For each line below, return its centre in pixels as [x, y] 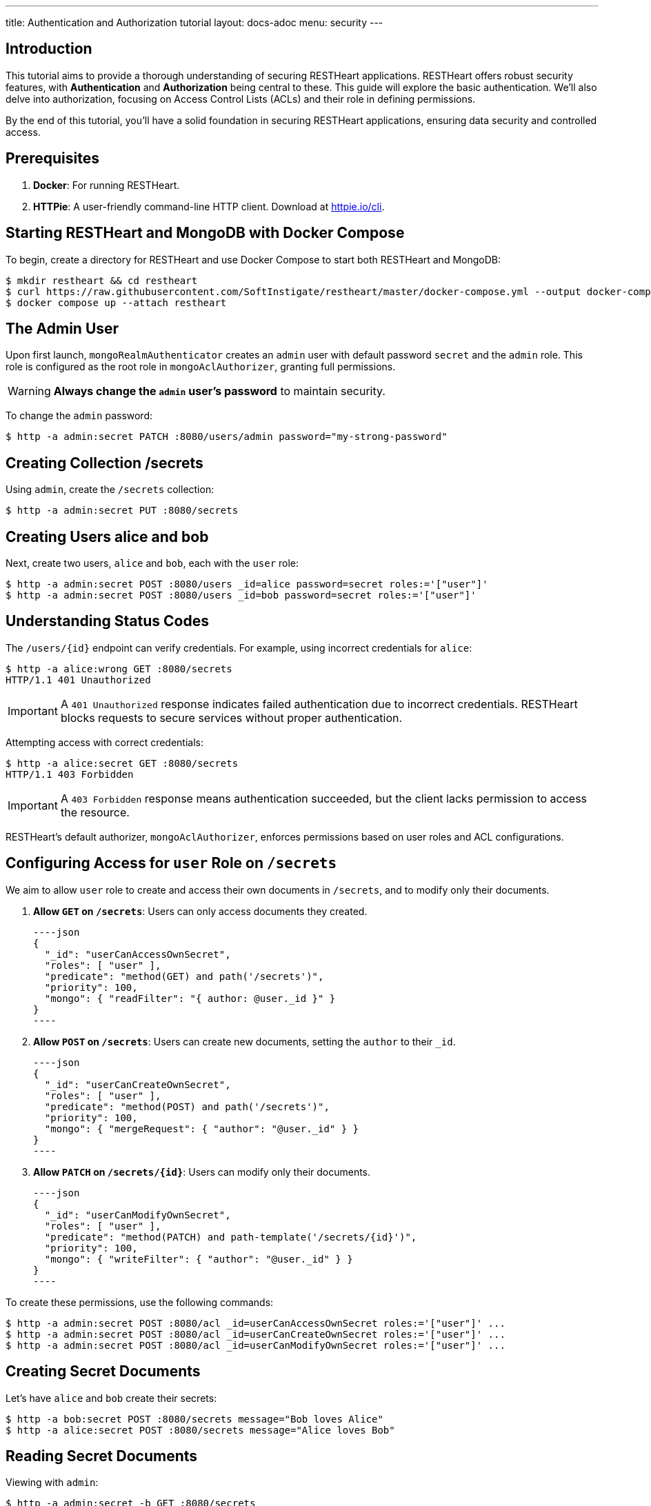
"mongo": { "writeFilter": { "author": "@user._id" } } [199, 1259]
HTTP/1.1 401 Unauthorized [78, 680]
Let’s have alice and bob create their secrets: [111, 1398]
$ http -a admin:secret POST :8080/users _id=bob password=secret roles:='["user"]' [241, 595]
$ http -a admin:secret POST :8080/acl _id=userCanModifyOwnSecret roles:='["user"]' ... [256, 1345]
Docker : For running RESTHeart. [107, 185]
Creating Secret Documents [103, 1372]
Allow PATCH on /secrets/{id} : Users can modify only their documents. [202, 1172]
